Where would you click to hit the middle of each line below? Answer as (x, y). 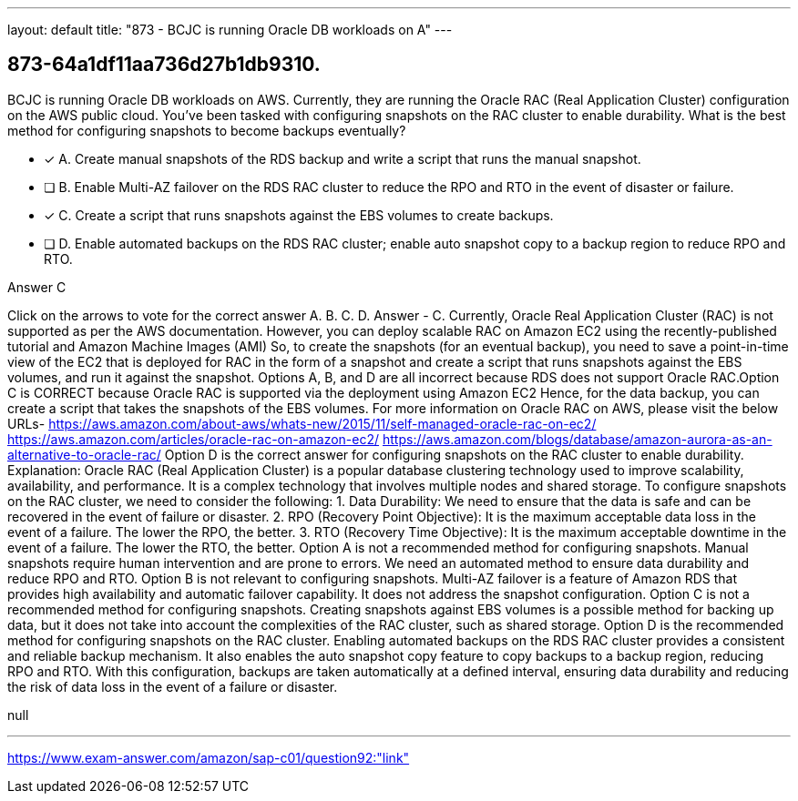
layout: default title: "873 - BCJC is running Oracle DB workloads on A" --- (230, 30)
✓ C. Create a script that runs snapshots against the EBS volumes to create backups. (299, 215)
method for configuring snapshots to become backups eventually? (207, 130)
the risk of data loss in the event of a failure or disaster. (173, 686)
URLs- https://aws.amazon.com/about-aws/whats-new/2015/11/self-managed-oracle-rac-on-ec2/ (302, 423)
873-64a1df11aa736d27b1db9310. (164, 65)
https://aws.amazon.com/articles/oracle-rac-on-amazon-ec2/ (194, 439)
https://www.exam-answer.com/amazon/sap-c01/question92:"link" (209, 757)
